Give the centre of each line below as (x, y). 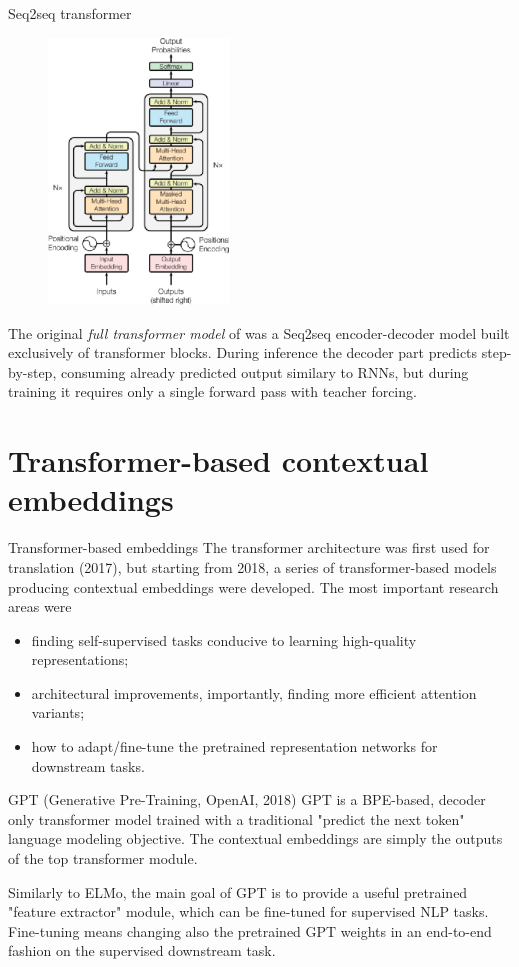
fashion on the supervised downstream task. (142, 950)
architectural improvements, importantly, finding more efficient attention (254, 692)
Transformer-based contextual (218, 460)
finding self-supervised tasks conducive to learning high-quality (224, 639)
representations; (80, 659)
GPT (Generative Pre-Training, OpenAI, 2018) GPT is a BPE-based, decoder (247, 799)
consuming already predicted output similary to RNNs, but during (264, 371)
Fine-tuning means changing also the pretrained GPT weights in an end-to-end (250, 930)
